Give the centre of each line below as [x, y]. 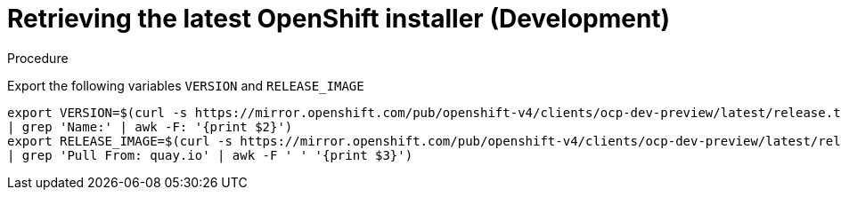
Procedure [38, 58]
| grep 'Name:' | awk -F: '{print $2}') [150, 126]
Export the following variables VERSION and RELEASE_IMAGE [186, 85]
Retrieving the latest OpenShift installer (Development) [339, 19]
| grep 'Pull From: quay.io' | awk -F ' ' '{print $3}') [210, 155]
